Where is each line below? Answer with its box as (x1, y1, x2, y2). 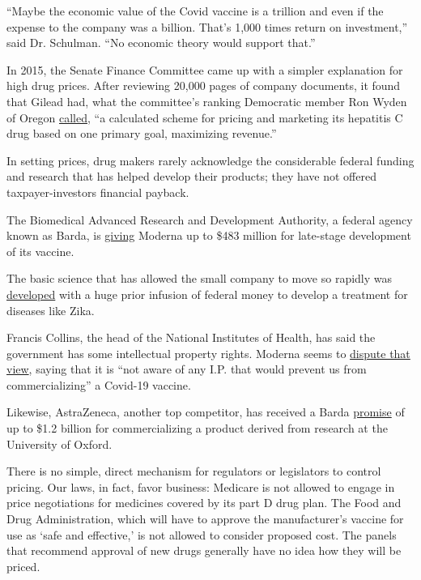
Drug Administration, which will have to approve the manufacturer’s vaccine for (6, 510, 404, 527)
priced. (6, 557, 40, 574)
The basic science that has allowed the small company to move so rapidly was (6, 270, 393, 287)
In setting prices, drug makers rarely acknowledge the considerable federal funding (6, 151, 415, 168)
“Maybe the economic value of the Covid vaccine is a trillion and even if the (6, 2, 384, 19)
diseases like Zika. (6, 301, 95, 318)
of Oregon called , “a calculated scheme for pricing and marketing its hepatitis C (6, 109, 403, 126)
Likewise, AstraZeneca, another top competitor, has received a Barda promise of (6, 403, 405, 420)
